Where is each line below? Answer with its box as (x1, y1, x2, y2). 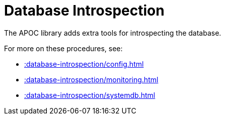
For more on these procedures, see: (4, 44, 123, 53)
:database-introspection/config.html (24, 59, 144, 68)
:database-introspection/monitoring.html (24, 75, 159, 84)
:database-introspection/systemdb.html (24, 90, 156, 99)
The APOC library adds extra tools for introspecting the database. (4, 28, 221, 37)
